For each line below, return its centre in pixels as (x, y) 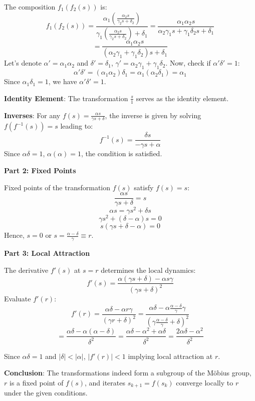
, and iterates (105, 382)
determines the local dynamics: (148, 270)
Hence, (14, 235)
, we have (63, 81)
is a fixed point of (36, 382)
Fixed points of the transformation (57, 187)
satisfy (144, 187)
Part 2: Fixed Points (40, 170)
